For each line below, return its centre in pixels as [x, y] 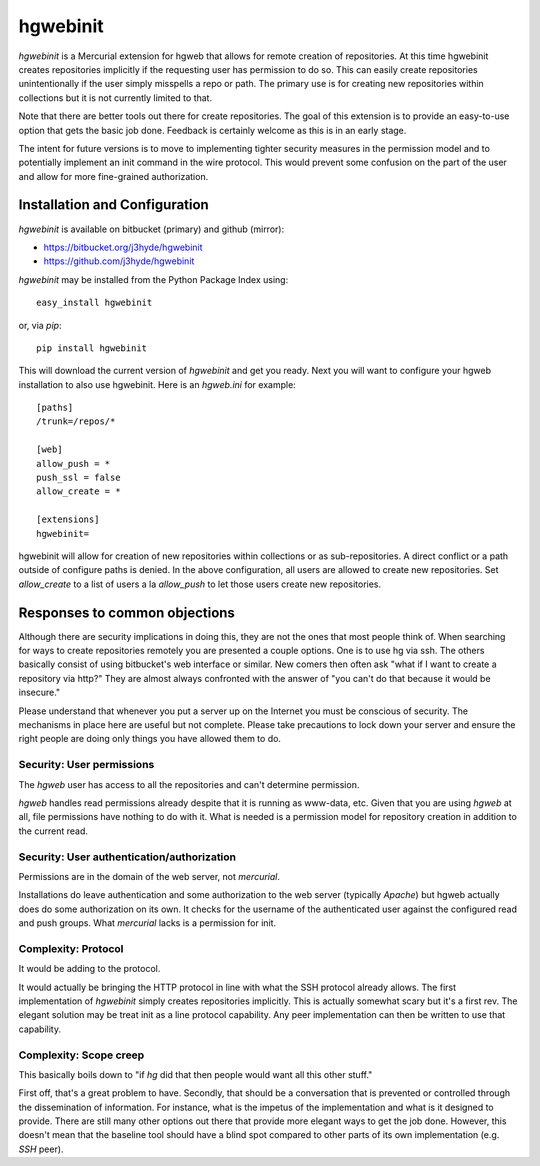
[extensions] [68, 519]
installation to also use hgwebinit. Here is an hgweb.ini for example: [157, 384]
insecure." [39, 692]
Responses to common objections [126, 612]
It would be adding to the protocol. [89, 969]
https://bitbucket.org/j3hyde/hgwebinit [123, 247]
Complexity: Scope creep [81, 1055]
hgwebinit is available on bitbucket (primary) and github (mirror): [151, 229]
